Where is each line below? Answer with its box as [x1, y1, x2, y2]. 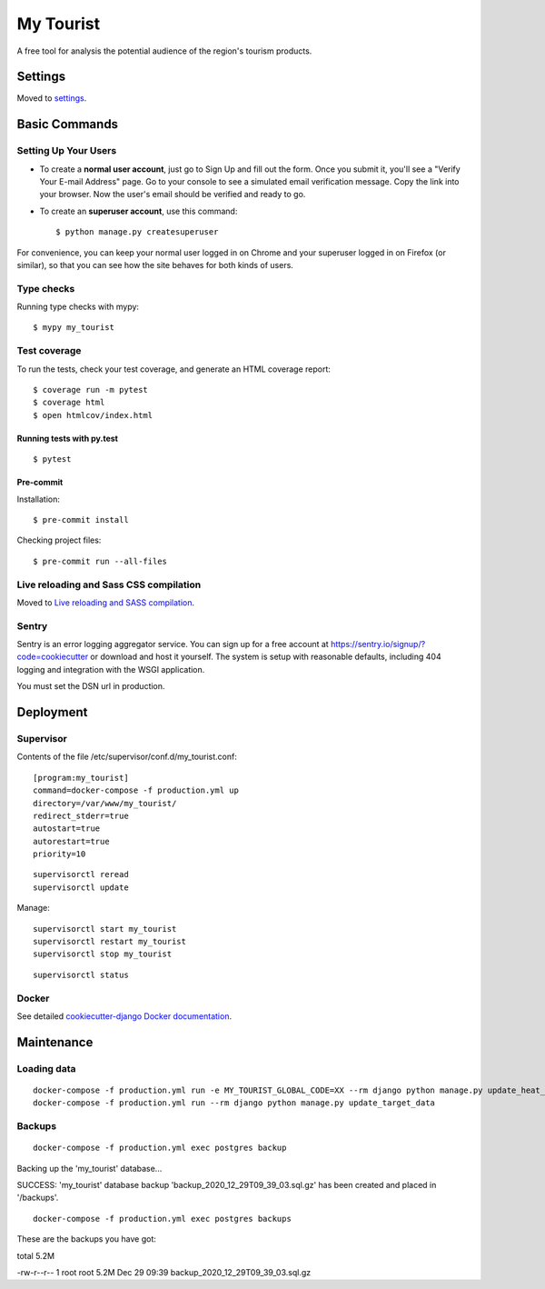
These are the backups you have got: [16, 1234, 156, 1244]
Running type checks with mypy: [16, 301, 140, 313]
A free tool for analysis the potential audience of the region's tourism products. [16, 45, 312, 56]
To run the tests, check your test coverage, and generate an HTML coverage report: [16, 364, 332, 375]
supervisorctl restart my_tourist [33, 936, 186, 947]
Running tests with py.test [16, 433, 118, 444]
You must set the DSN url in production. [16, 681, 165, 692]
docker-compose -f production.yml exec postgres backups [33, 1214, 292, 1224]
